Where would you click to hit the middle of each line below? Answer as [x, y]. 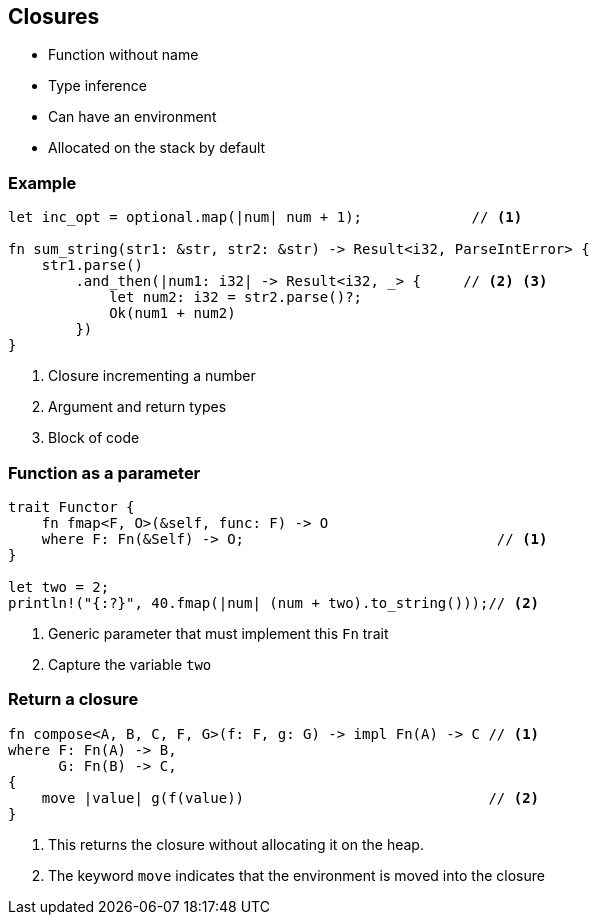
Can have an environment [132, 117]
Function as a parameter [104, 472]
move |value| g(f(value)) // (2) [290, 797]
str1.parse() [92, 265]
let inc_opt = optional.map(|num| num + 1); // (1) [265, 217]
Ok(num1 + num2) [172, 313]
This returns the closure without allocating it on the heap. [236, 844]
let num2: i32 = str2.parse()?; [236, 297]
